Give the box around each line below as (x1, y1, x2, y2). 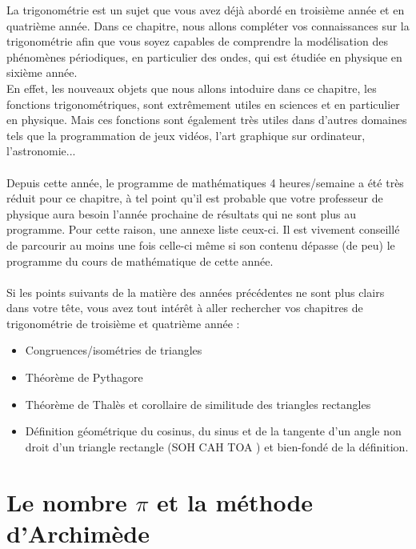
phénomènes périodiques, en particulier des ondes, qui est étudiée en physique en (6, 48, 402, 65)
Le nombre (6, 485, 127, 518)
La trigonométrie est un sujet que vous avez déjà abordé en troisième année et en (6, 2, 405, 18)
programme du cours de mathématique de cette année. (6, 252, 274, 269)
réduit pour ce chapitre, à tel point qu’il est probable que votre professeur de (6, 190, 383, 206)
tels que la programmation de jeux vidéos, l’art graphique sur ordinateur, (6, 126, 366, 143)
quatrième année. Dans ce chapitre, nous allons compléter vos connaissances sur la (6, 17, 410, 34)
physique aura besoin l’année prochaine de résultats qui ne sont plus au (6, 205, 356, 222)
